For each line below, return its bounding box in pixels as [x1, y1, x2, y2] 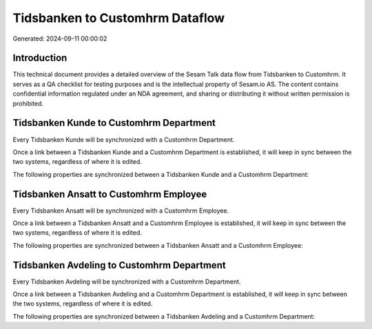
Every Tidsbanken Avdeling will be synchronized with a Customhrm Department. [12, 277, 241, 286]
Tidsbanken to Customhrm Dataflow [12, 10, 225, 25]
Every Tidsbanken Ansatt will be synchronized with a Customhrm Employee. [12, 206, 229, 215]
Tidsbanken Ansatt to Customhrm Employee [12, 188, 207, 200]
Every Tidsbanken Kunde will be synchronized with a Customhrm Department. [12, 135, 235, 144]
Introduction [12, 52, 68, 64]
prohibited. [12, 99, 44, 107]
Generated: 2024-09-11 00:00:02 [12, 34, 107, 43]
